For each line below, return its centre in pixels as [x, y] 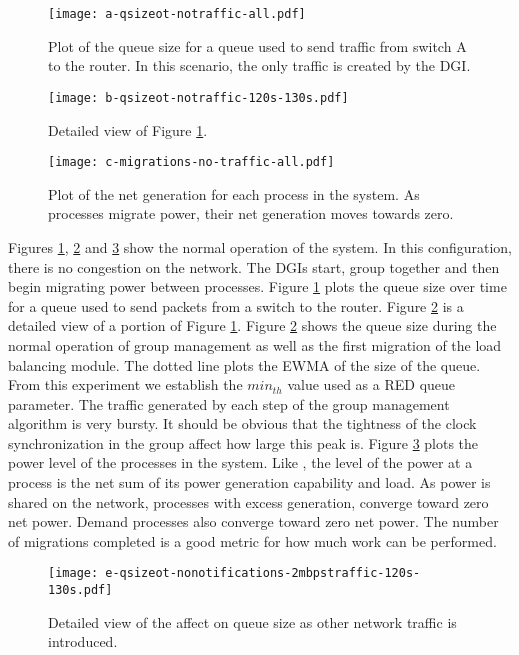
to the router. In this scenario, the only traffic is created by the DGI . [259, 65]
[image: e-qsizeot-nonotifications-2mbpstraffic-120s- [234, 573]
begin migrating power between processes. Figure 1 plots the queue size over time [257, 286]
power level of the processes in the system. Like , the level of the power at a [240, 462]
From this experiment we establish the [125, 384]
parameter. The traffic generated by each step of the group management [229, 403]
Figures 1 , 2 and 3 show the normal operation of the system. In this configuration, [260, 246]
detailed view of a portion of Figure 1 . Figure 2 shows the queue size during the [252, 325]
